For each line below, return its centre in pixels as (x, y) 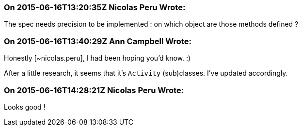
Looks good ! (25, 107)
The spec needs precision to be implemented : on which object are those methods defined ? (151, 24)
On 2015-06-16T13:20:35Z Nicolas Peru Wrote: (95, 7)
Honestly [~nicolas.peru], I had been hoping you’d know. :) (97, 58)
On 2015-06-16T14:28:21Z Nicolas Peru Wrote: (94, 90)
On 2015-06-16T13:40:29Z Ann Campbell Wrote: (98, 41)
